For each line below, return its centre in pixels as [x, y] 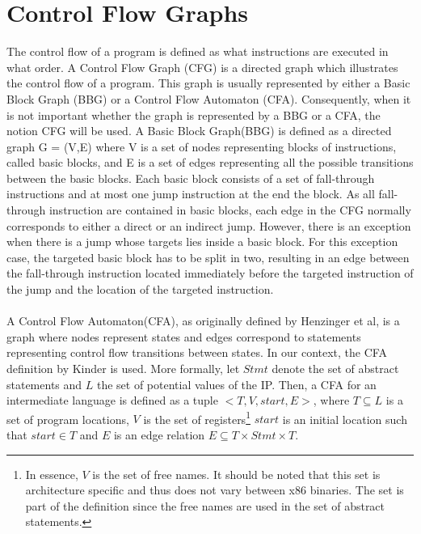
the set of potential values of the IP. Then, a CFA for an [236, 384]
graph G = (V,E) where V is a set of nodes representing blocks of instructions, [202, 146]
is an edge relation [159, 435]
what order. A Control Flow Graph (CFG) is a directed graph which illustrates [202, 67]
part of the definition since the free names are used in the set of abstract [205, 505]
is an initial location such [345, 419]
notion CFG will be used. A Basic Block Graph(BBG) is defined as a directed [199, 131]
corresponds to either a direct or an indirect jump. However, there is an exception [209, 225]
